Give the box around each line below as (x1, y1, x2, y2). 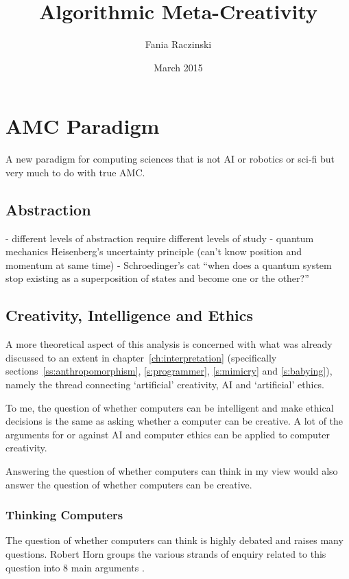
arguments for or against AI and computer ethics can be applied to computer (5, 427, 330, 441)
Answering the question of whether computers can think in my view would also (5, 463, 338, 477)
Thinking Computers (5, 506, 123, 523)
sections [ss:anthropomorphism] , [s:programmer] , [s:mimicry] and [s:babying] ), (5, 364, 333, 378)
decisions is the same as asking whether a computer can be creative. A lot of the (5, 414, 344, 428)
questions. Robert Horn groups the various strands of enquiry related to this (5, 546, 326, 560)
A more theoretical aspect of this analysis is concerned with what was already (5, 337, 333, 351)
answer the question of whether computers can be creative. (5, 477, 252, 491)
